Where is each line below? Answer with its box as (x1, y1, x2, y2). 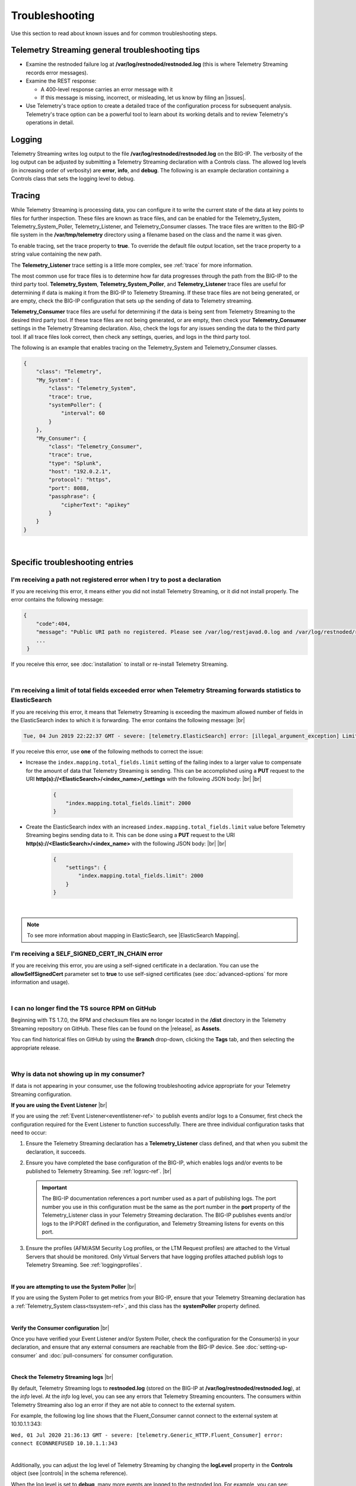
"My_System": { (36, 376, 80, 383)
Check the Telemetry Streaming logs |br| (11, 1374, 114, 1381)
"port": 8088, (48, 484, 90, 492)
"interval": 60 (61, 410, 105, 417)
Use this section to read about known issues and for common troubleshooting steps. (11, 30, 218, 37)
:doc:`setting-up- (245, 1343, 288, 1350)
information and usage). (11, 978, 69, 986)
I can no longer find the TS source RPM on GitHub (11, 1005, 157, 1013)
